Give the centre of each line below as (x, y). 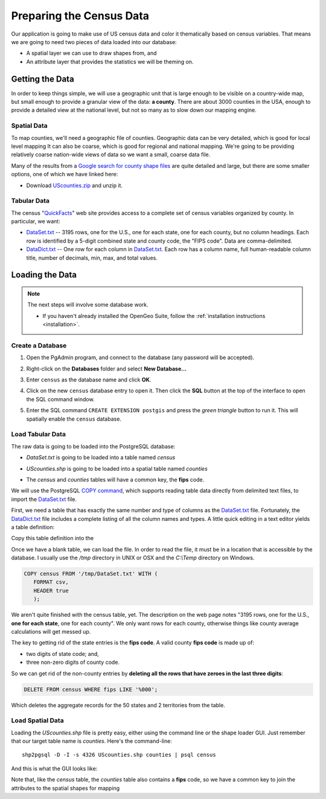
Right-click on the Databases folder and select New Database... (107, 369)
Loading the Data (44, 275)
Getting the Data (43, 79)
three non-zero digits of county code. (73, 662)
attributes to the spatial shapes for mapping (66, 788)
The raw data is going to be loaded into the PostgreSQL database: (93, 446)
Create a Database (39, 345)
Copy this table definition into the (52, 538)
